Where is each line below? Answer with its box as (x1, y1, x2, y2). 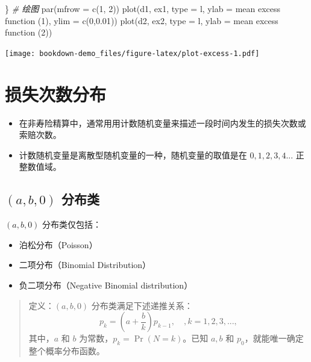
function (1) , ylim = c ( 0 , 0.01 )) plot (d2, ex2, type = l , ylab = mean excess (5, 14, 278, 27)
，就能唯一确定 (244, 332, 304, 345)
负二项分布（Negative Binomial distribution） (19, 278, 193, 291)
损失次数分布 (5, 81, 107, 106)
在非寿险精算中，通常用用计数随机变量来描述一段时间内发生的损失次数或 (19, 116, 306, 129)
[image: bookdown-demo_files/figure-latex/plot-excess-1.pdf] (5, 49, 260, 58)
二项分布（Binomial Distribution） (19, 258, 151, 271)
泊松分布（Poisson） (19, 238, 98, 251)
